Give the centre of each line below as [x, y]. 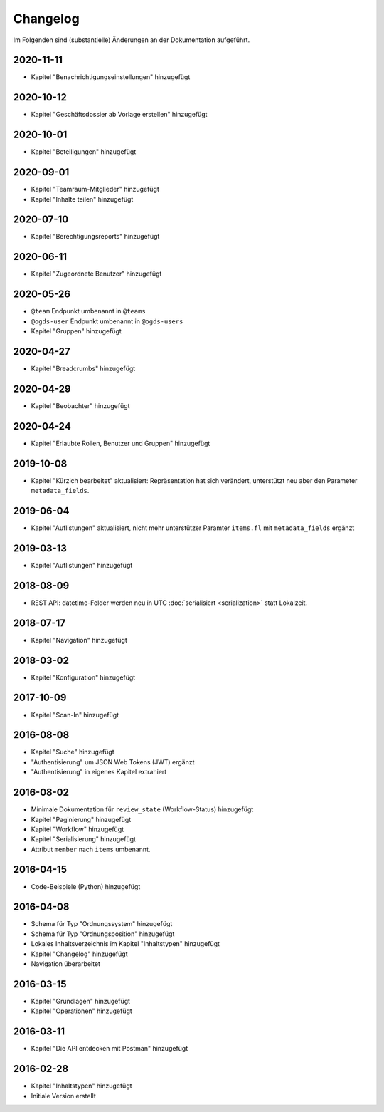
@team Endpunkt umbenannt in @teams [88, 311]
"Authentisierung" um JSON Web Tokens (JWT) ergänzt [113, 762]
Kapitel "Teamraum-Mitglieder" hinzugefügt [95, 189]
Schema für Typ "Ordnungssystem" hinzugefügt [102, 924]
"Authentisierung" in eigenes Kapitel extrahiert [99, 772]
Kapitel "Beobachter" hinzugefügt [80, 405]
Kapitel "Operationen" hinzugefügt [82, 1011]
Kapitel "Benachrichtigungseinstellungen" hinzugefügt [111, 77]
